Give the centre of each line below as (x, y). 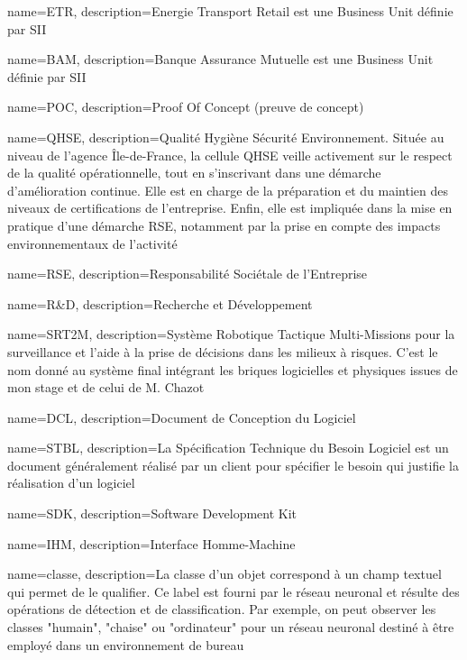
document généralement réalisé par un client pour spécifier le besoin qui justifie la (233, 465)
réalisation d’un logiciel (71, 483)
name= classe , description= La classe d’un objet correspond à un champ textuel (224, 574)
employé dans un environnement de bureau (126, 644)
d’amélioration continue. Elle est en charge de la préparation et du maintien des (228, 190)
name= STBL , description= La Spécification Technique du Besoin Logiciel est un (228, 448)
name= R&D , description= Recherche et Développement (160, 303)
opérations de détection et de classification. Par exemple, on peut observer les (222, 609)
